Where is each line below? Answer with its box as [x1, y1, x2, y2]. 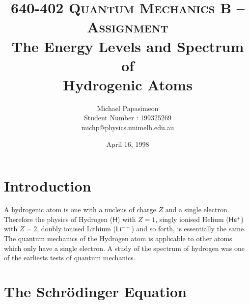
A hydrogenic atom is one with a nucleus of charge [4, 204, 156, 215]
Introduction [4, 176, 91, 196]
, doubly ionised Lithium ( [37, 223, 116, 234]
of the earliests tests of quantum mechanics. [4, 252, 136, 263]
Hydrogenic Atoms [63, 74, 193, 94]
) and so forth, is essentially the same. [131, 223, 246, 234]
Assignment [87, 17, 168, 37]
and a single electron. [165, 204, 229, 215]
